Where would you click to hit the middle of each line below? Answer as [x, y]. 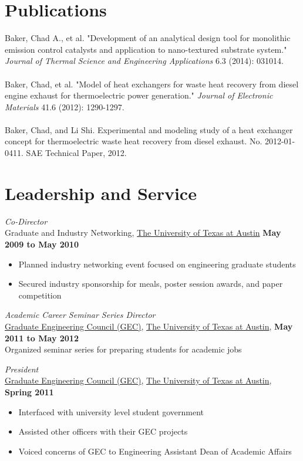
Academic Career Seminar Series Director [80, 315]
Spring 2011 [29, 391]
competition [40, 295]
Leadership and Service [101, 193]
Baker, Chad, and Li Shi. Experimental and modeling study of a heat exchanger [149, 129]
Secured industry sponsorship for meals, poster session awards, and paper [151, 284]
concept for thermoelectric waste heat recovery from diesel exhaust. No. [134, 141]
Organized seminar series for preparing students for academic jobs [123, 349]
